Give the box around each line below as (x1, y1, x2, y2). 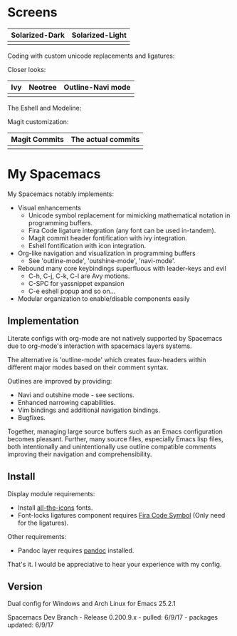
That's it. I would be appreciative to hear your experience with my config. (7, 560, 222, 568)
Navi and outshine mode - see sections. (17, 390, 135, 399)
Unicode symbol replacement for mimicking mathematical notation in (28, 211, 231, 220)
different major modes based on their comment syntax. (7, 363, 169, 371)
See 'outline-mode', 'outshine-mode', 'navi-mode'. (28, 256, 176, 265)
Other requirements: (7, 532, 67, 540)
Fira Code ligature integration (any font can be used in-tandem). (28, 226, 216, 235)
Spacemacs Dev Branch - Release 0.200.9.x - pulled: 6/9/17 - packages (7, 613, 218, 622)
